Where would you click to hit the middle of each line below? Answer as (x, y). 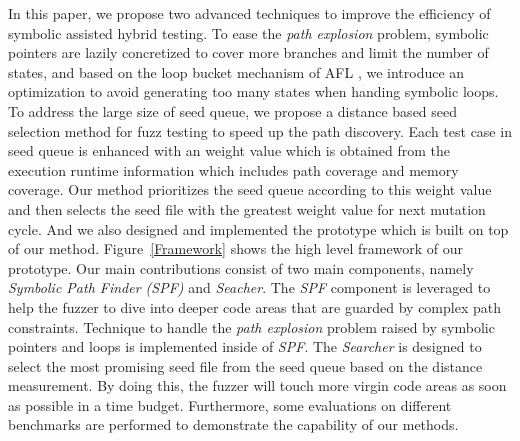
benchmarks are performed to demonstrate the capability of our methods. (233, 424)
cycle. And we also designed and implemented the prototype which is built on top (258, 228)
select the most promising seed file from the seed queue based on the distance (245, 365)
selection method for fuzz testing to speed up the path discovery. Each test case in (260, 130)
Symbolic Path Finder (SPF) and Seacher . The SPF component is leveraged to (249, 287)
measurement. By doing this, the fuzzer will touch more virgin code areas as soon (257, 385)
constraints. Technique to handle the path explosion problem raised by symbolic (251, 326)
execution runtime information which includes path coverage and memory (233, 169)
